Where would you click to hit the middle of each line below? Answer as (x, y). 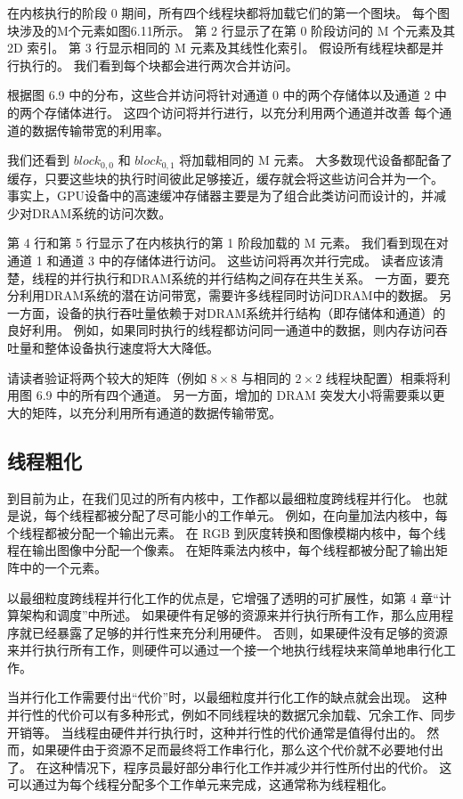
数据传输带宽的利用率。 (100, 130)
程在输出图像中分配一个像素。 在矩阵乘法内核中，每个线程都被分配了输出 (221, 550)
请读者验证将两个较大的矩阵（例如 (107, 377)
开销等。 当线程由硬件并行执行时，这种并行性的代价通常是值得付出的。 (215, 732)
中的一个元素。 (63, 567)
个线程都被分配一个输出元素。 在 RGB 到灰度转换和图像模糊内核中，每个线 (227, 532)
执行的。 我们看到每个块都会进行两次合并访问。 (158, 65)
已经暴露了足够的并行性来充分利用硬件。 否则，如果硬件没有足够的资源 (240, 632)
